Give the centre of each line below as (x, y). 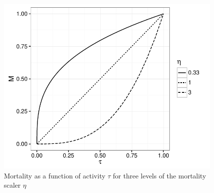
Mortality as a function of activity (55, 175)
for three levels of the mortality (160, 175)
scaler (12, 185)
